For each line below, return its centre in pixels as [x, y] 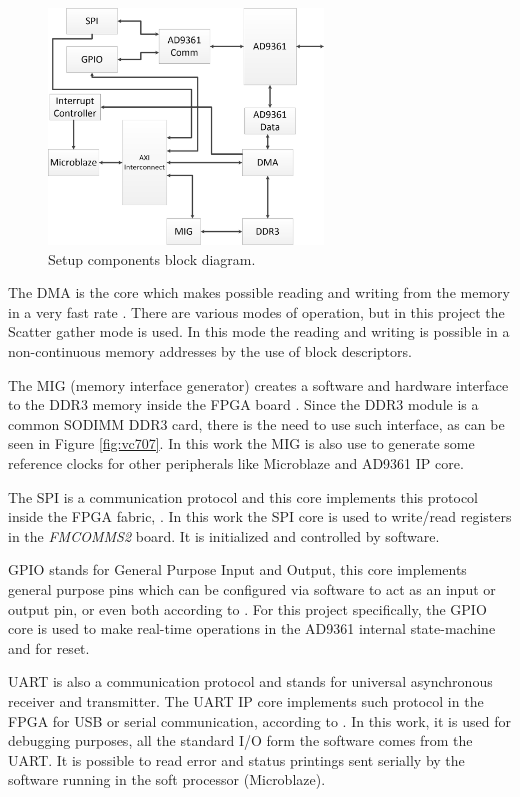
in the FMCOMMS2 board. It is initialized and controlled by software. [224, 535]
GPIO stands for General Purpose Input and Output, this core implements [237, 569]
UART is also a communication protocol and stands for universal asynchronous [250, 681]
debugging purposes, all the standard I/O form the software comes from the [240, 740]
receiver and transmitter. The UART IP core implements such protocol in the [246, 700]
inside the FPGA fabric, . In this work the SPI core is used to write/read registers [260, 516]
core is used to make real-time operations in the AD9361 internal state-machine [252, 628]
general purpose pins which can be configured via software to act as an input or [252, 589]
